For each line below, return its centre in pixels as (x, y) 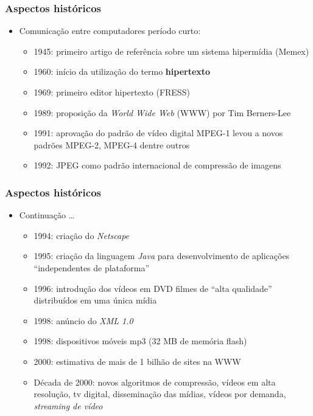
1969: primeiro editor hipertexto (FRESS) (112, 92)
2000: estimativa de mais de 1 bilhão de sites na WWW (137, 361)
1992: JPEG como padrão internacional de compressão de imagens (157, 165)
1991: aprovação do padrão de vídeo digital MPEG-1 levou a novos (158, 133)
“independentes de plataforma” (92, 267)
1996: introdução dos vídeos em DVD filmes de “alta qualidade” (153, 288)
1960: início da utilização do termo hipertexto (122, 71)
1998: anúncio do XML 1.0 (83, 320)
